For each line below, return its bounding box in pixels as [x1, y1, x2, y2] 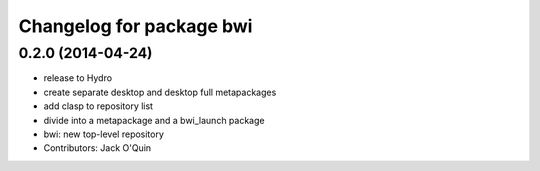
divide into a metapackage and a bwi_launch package [43, 114, 265, 126]
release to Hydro [43, 72, 113, 84]
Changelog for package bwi [18, 15, 253, 37]
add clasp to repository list [43, 100, 154, 112]
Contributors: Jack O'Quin [43, 142, 152, 154]
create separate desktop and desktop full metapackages [43, 86, 277, 98]
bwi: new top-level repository [43, 128, 165, 140]
